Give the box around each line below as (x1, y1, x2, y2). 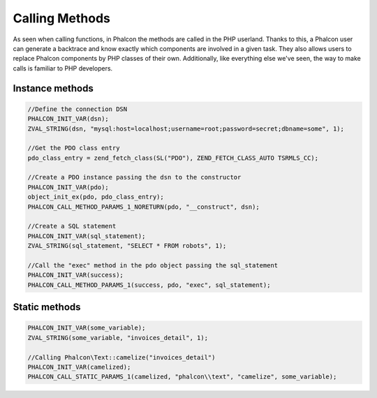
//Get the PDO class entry (27, 144, 120, 152)
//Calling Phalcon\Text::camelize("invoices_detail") (27, 353, 216, 361)
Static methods (13, 301, 81, 314)
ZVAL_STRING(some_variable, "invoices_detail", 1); (27, 334, 209, 341)
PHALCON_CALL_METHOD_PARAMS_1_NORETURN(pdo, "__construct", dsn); (27, 202, 260, 211)
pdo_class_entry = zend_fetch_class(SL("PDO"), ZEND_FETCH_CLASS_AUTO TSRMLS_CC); (27, 154, 319, 162)
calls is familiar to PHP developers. (13, 64, 113, 73)
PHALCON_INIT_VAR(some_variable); (27, 324, 146, 332)
